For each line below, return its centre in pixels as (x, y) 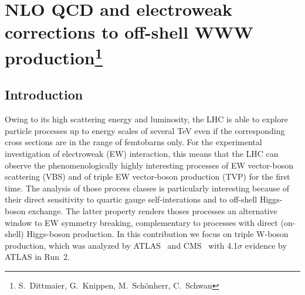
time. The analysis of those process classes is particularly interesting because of (147, 188)
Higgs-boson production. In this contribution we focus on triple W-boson (157, 234)
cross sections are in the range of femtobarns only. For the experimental (133, 142)
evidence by (266, 245)
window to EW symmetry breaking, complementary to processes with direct (141, 222)
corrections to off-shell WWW (129, 32)
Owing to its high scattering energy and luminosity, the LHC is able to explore (146, 119)
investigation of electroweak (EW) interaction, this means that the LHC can (142, 154)
